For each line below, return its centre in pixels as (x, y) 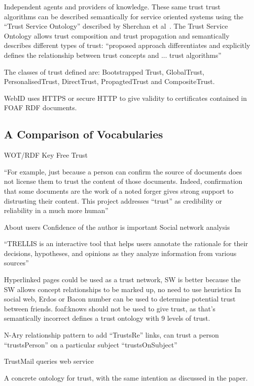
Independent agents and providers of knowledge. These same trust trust (112, 6)
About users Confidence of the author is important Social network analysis (117, 227)
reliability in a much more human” (56, 210)
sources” (17, 263)
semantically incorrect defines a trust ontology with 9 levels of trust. (107, 318)
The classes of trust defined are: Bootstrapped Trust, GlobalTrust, (104, 71)
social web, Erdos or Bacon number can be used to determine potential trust (120, 299)
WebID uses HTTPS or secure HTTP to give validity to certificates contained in (126, 98)
